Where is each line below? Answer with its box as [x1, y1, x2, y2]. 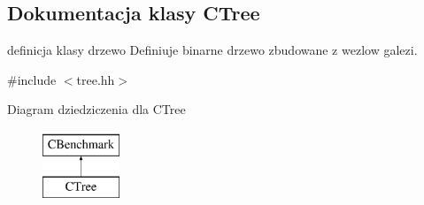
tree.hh [76, 70, 115, 88]
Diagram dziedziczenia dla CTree [7, 100, 186, 118]
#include [7, 70, 57, 88]
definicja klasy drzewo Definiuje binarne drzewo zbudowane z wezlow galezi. [7, 41, 418, 59]
